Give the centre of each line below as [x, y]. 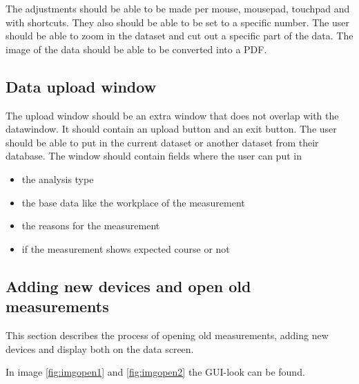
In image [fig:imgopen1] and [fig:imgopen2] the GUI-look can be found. [155, 372]
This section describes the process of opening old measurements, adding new [167, 335]
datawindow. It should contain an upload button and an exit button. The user [171, 129]
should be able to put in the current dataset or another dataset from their [162, 142]
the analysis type [58, 179]
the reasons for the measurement [91, 225]
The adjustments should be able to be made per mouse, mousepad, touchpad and [178, 8]
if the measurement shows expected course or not [126, 248]
